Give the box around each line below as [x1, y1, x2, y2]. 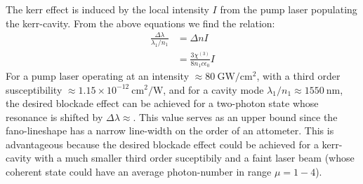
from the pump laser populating [220, 2, 357, 16]
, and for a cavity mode [163, 82, 264, 97]
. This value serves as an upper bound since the [133, 109, 338, 124]
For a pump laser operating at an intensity [6, 68, 190, 83]
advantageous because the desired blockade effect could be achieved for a [6, 136, 319, 151]
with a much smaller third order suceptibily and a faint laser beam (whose [34, 150, 355, 165]
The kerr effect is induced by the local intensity [6, 2, 209, 16]
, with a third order [256, 68, 341, 83]
